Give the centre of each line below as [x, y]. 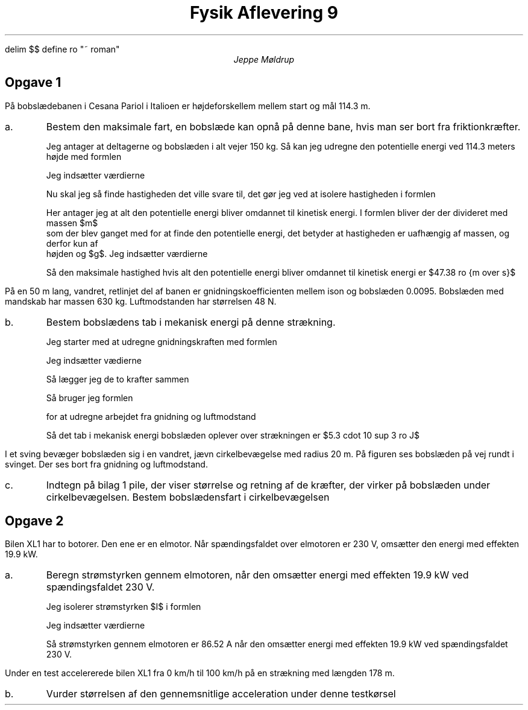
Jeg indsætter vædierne [94, 360]
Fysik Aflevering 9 [264, 13]
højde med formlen [84, 156]
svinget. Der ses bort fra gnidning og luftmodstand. [106, 464]
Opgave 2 [34, 521]
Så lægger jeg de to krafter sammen [118, 379]
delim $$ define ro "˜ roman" [62, 49]
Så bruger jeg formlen [90, 398]
